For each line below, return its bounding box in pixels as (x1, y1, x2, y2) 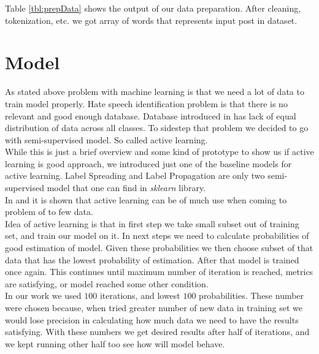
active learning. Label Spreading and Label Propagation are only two (5, 169, 265, 182)
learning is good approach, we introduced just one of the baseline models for (5, 157, 292, 170)
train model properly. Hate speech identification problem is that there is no (5, 97, 288, 110)
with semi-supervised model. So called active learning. (5, 133, 208, 146)
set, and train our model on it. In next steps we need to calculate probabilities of (5, 229, 309, 242)
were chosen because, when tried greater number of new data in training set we (5, 301, 302, 314)
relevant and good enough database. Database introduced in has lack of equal (5, 109, 296, 122)
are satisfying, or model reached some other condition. (5, 277, 209, 290)
